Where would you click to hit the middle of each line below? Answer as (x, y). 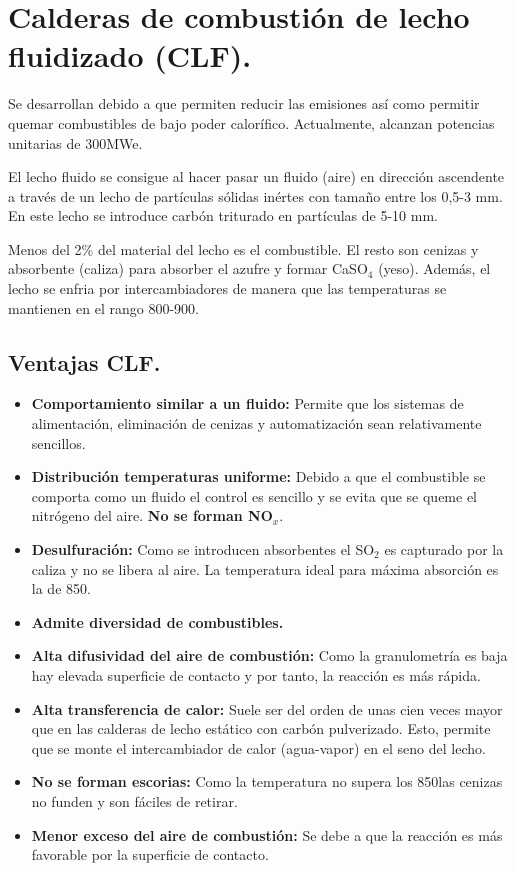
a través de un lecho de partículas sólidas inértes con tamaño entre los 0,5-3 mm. (255, 195)
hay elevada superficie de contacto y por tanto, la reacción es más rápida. (256, 674)
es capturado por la (444, 549)
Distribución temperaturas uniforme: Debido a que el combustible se (258, 476)
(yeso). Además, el (434, 268)
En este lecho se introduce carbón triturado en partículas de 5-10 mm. (223, 215)
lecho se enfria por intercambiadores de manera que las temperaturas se (227, 288)
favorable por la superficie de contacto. (150, 854)
